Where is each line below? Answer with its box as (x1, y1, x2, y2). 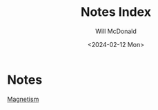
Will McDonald (95, 27, 137, 35)
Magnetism (7, 95, 39, 103)
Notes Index (80, 4, 152, 20)
